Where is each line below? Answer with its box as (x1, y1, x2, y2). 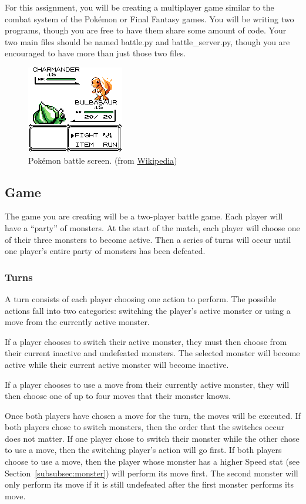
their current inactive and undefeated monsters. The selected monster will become (5, 347, 300, 359)
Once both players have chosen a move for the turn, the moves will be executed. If (5, 409, 301, 421)
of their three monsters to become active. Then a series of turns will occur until (5, 233, 291, 245)
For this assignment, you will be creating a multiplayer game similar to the (5, 1, 274, 13)
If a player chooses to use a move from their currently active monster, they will (5, 378, 290, 390)
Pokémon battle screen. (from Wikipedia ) (28, 154, 177, 166)
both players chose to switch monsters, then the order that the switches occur (5, 421, 284, 433)
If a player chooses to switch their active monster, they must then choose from (5, 335, 287, 347)
